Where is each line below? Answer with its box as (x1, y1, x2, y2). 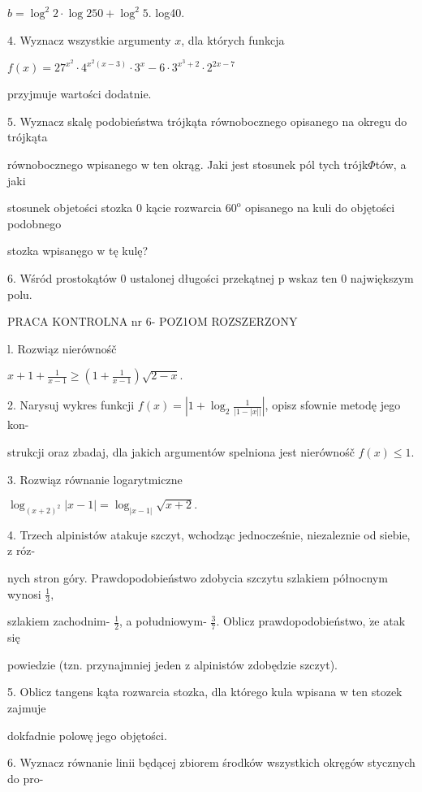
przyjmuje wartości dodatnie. (7, 85, 152, 102)
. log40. (148, 4, 185, 20)
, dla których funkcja (181, 31, 285, 48)
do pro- (7, 769, 44, 786)
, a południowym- (119, 612, 207, 630)
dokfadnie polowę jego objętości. (7, 726, 167, 743)
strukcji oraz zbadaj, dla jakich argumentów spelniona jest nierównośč (7, 443, 355, 460)
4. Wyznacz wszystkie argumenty (7, 31, 171, 48)
